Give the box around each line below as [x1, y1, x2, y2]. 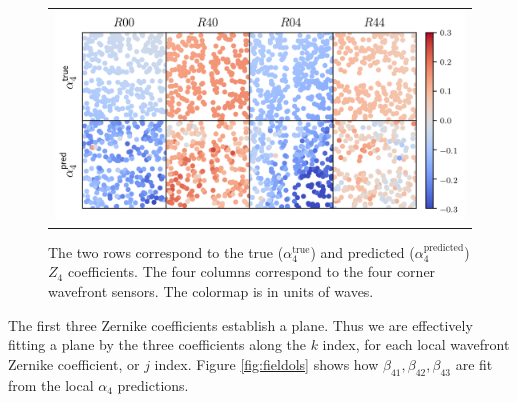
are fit [455, 353, 493, 374]
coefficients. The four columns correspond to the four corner [67, 261, 436, 282]
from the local [8, 374, 94, 395]
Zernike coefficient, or [8, 353, 140, 374]
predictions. [117, 374, 189, 395]
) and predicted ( [310, 241, 415, 262]
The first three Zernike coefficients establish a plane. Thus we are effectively [8, 314, 473, 335]
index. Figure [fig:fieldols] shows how [154, 353, 379, 374]
